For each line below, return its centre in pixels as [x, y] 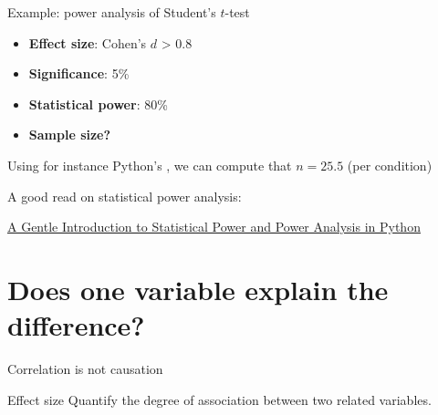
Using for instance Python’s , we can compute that [150, 165]
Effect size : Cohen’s [88, 42]
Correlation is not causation [85, 369]
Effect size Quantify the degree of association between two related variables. [219, 399]
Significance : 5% [79, 73]
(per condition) [390, 165]
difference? [76, 325]
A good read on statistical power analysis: [125, 196]
